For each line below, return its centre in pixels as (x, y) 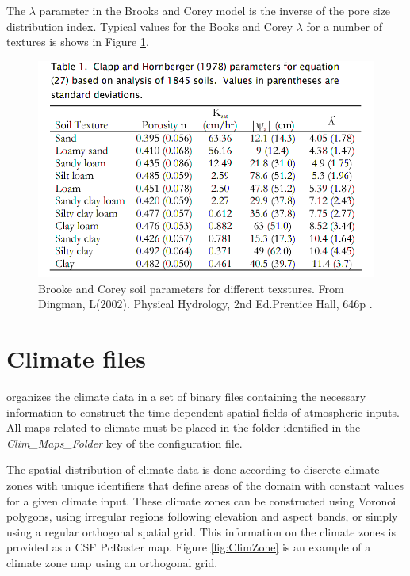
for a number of (344, 26)
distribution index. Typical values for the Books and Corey (150, 26)
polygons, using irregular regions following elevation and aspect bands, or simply (202, 516)
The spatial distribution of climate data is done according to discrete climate (193, 469)
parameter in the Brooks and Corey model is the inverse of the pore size (215, 10)
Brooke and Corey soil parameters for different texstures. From (191, 288)
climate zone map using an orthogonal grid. (112, 563)
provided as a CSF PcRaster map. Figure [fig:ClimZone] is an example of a (189, 547)
